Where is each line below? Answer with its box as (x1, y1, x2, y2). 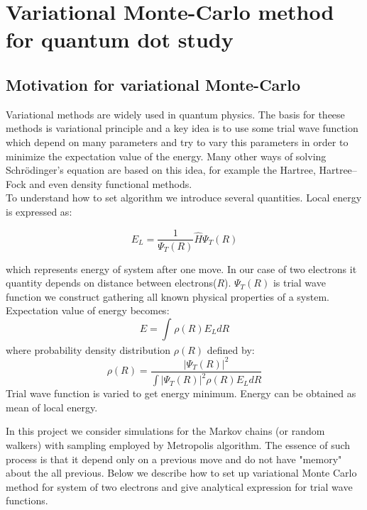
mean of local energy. (6, 399, 98, 414)
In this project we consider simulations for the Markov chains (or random (6, 423, 325, 438)
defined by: (207, 342, 255, 357)
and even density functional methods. (29, 176, 192, 191)
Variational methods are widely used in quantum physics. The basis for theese (6, 106, 345, 121)
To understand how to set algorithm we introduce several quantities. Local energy (6, 190, 362, 205)
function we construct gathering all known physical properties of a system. (6, 289, 329, 304)
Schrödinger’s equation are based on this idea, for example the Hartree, (6, 162, 316, 177)
